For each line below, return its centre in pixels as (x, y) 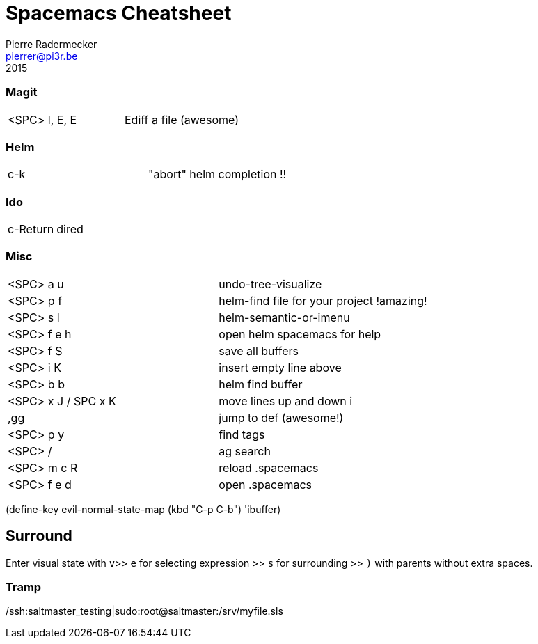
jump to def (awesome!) (281, 417)
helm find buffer (261, 384)
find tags (242, 434)
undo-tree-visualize (270, 284)
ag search (245, 451)
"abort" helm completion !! (217, 174)
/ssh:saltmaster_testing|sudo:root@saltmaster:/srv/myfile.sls (144, 611)
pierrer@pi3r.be (42, 56)
